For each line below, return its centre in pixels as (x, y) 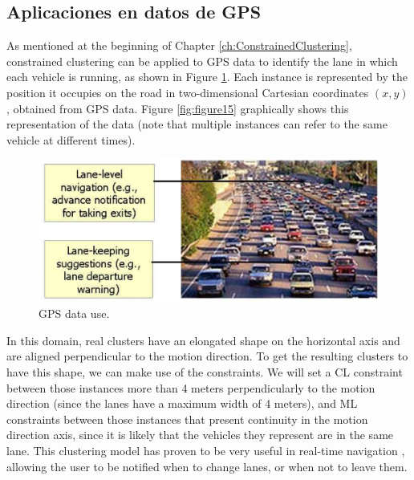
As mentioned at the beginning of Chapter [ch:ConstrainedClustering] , (179, 45)
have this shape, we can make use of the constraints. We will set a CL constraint (205, 372)
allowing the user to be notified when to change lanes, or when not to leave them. (207, 466)
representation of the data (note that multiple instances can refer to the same (197, 124)
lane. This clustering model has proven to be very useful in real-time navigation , (206, 451)
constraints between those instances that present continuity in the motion (187, 419)
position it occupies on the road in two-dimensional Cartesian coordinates (188, 92)
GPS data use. (74, 313)
